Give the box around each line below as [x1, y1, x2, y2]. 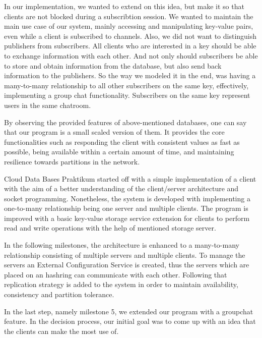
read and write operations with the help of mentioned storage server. [4, 222, 216, 233]
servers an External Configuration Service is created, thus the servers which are [4, 259, 249, 270]
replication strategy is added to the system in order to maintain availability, [4, 279, 238, 290]
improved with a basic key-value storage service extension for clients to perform [4, 212, 250, 223]
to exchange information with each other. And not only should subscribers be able [4, 50, 258, 61]
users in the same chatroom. [4, 99, 91, 110]
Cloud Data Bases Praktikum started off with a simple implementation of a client [4, 173, 256, 184]
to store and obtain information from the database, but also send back [4, 60, 222, 71]
